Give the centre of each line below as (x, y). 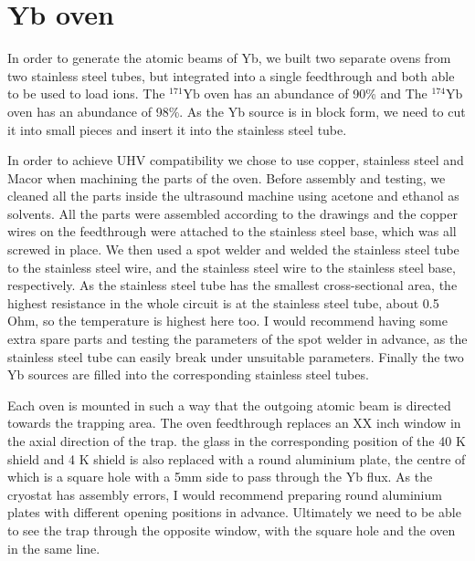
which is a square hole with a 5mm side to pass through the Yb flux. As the (220, 477)
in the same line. (54, 548)
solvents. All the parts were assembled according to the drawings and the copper (232, 213)
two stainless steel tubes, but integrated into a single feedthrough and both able (231, 75)
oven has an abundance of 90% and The (316, 93)
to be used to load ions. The (86, 93)
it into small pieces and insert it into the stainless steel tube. (177, 129)
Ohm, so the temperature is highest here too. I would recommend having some (227, 321)
